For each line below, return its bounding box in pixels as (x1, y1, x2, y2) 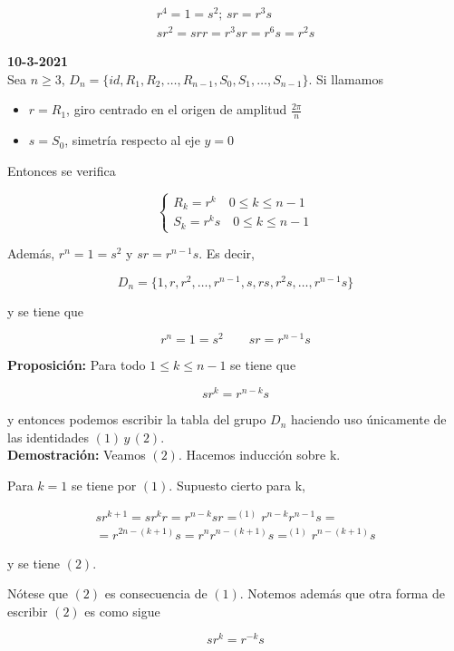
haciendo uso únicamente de (291, 410, 447, 429)
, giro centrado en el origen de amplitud (66, 100, 287, 119)
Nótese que (7, 584, 68, 603)
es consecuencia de (104, 584, 208, 603)
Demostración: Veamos (7, 445, 146, 464)
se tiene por (71, 475, 137, 494)
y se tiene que (7, 301, 84, 320)
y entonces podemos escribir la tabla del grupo (7, 410, 266, 429)
